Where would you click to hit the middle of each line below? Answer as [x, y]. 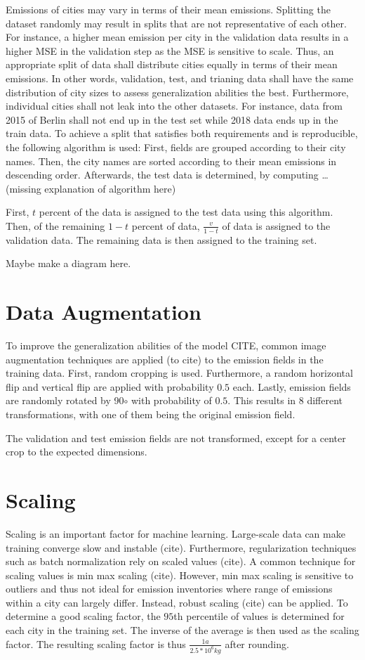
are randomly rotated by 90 [65, 400]
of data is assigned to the [276, 225]
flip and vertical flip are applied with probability [110, 386]
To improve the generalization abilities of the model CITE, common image [166, 345]
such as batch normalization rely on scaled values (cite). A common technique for [181, 561]
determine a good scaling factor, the [83, 616]
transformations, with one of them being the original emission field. [151, 414]
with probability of [171, 400]
